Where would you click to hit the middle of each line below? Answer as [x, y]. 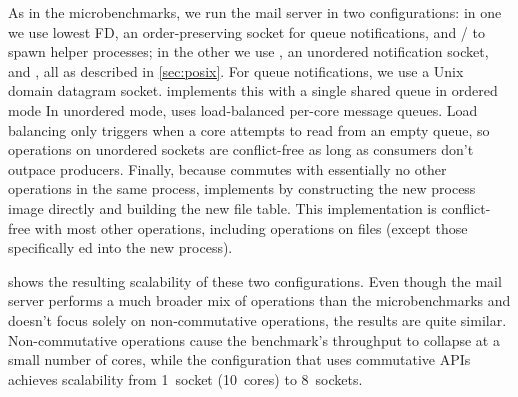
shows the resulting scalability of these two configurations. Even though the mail [255, 280]
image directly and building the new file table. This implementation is [222, 207]
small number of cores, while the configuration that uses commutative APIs [239, 359]
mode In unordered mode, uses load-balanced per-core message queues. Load [243, 109]
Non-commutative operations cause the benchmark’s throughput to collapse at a [254, 339]
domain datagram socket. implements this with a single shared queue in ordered [253, 90]
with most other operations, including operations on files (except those [251, 227]
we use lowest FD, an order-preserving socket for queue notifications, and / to [246, 31]
